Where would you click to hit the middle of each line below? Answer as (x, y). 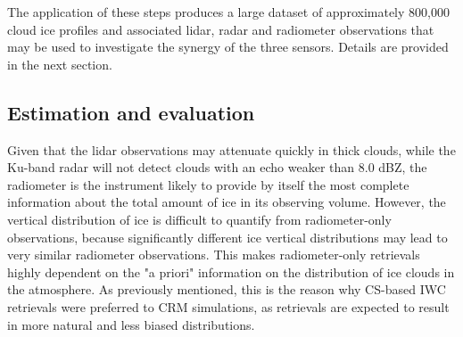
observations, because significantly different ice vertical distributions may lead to (227, 237)
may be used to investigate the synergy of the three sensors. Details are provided (228, 47)
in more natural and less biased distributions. (131, 324)
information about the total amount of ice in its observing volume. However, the (227, 202)
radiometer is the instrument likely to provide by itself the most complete (208, 184)
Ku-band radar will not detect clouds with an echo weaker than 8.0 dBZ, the (217, 167)
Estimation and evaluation (131, 112)
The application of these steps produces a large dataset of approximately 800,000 (228, 12)
